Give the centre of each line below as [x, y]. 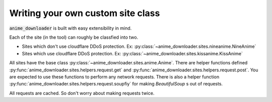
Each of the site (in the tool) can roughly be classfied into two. [74, 37]
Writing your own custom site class [85, 13]
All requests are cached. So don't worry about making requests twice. [82, 93]
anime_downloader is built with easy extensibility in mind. [71, 28]
